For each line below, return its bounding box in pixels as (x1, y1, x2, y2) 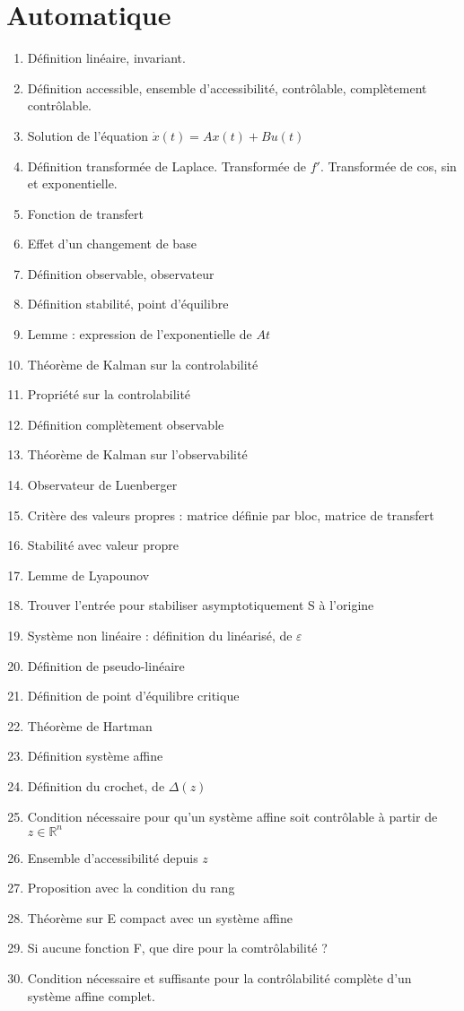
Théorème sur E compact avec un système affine (27, 908, 293, 927)
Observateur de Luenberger (27, 475, 178, 494)
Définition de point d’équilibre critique (27, 686, 240, 705)
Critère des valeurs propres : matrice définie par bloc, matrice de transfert (27, 505, 434, 524)
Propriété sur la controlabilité (27, 385, 191, 404)
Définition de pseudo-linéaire (27, 656, 185, 675)
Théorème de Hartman (27, 716, 153, 735)
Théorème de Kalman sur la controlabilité (27, 354, 258, 373)
